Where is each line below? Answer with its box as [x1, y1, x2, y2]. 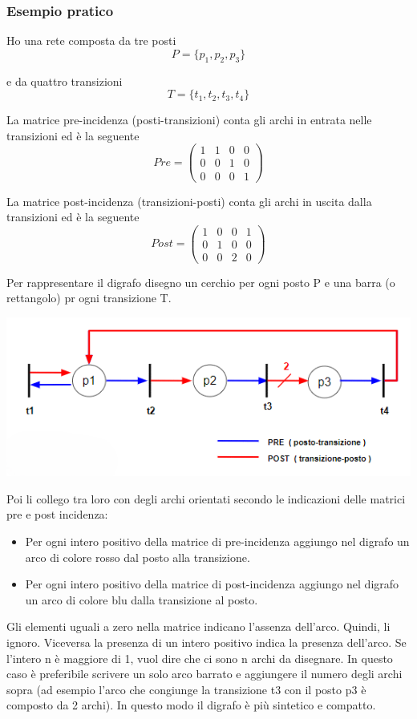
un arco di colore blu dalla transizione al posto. [25, 591, 258, 608]
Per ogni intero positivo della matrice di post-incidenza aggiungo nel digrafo [25, 576, 399, 592]
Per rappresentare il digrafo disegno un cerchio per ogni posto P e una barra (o [6, 273, 395, 290]
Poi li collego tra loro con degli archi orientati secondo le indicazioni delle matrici [6, 490, 406, 507]
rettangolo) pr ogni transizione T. [6, 289, 172, 306]
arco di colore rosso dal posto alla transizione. [25, 548, 250, 565]
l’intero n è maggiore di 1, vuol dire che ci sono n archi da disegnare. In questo [6, 649, 393, 666]
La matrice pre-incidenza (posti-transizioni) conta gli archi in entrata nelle [6, 111, 372, 128]
